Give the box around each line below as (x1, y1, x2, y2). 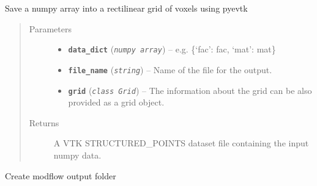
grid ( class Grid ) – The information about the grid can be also (68, 84, 312, 96)
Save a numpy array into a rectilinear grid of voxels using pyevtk (5, 2, 248, 14)
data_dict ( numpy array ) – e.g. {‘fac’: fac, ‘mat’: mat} (68, 43, 276, 55)
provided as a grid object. (68, 96, 165, 109)
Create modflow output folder (5, 169, 116, 182)
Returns (29, 116, 59, 129)
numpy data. (53, 148, 102, 161)
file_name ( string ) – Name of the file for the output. (68, 63, 272, 76)
